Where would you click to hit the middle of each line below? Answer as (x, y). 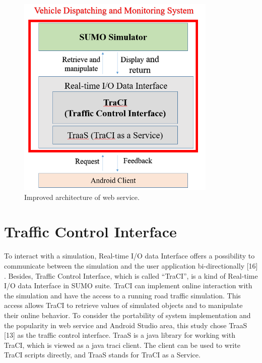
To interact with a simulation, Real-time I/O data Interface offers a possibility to (129, 256)
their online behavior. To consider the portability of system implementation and (127, 315)
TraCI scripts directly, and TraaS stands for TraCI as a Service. (102, 355)
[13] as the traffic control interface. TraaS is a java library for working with (120, 335)
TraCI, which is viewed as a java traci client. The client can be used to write (122, 345)
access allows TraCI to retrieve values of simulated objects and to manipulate (123, 305)
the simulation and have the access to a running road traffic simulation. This (122, 295)
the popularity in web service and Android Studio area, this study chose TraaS (126, 325)
